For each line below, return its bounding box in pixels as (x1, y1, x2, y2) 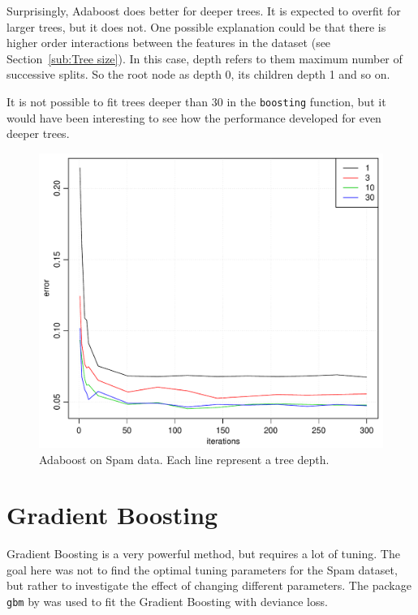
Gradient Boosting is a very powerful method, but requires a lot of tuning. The (6, 545, 400, 562)
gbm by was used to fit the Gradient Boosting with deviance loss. (6, 593, 328, 610)
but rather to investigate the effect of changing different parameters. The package (6, 577, 412, 594)
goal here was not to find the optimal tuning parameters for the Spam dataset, (6, 561, 398, 578)
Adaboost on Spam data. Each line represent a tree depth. (39, 450, 330, 467)
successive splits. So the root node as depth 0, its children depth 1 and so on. (6, 66, 390, 83)
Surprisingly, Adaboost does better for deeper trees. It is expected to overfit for (6, 2, 401, 19)
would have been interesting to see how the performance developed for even (6, 109, 381, 126)
